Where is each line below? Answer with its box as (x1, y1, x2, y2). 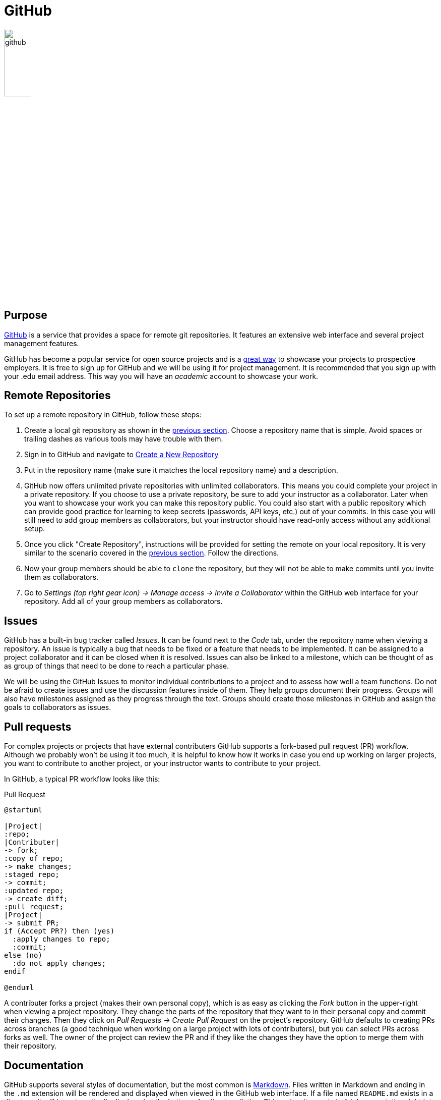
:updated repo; (4, 887, 64, 895)
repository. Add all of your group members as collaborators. (24, 597, 223, 606)
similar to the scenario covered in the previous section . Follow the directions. (24, 548, 279, 558)
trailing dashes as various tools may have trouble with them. (24, 434, 223, 444)
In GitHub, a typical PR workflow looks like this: (4, 775, 160, 784)
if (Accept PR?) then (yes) (4, 927, 115, 936)
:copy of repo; (4, 854, 64, 863)
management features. (4, 339, 79, 348)
